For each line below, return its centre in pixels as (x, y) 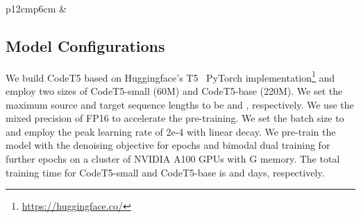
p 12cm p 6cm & (36, 8)
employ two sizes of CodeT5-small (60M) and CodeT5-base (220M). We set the (174, 91)
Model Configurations (85, 45)
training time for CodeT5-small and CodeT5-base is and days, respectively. (165, 172)
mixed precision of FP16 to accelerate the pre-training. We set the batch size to (175, 118)
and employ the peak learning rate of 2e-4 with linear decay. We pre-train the (171, 131)
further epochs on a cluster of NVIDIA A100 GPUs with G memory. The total (173, 159)
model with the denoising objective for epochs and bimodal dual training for (168, 145)
